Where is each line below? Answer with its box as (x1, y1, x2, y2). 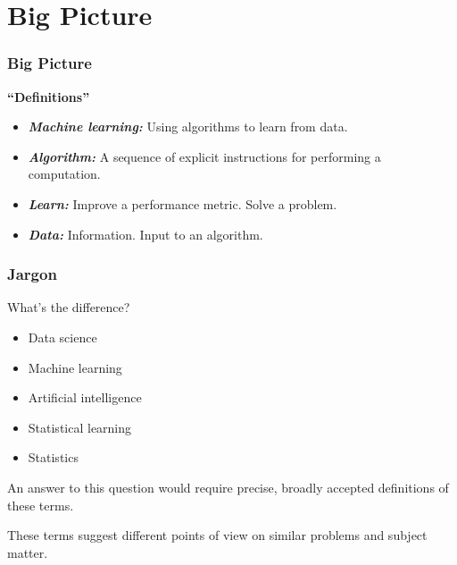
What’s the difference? (7, 298, 130, 316)
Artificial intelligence (28, 388, 142, 407)
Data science (28, 327, 97, 346)
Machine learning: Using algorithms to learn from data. (28, 117, 348, 136)
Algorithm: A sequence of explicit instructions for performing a (28, 147, 381, 165)
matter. (7, 543, 48, 561)
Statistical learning (28, 417, 132, 436)
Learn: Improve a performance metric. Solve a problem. (28, 194, 337, 213)
